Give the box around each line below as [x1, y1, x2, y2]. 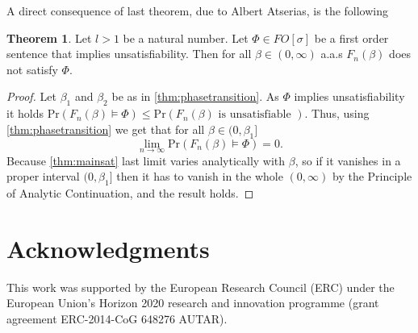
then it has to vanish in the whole [116, 168, 283, 185]
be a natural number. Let [123, 29, 249, 46]
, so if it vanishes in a [295, 152, 401, 169]
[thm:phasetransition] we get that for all [6, 120, 205, 137]
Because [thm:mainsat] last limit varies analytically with [6, 152, 286, 169]
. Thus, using [304, 105, 370, 122]
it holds [6, 105, 44, 122]
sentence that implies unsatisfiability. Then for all [6, 45, 252, 62]
